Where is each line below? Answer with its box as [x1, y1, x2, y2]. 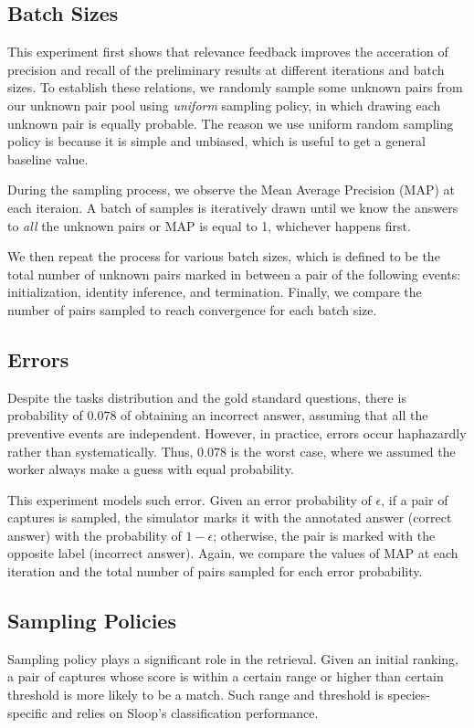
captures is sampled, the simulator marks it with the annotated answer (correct [7, 508, 452, 527]
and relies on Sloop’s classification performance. [51, 702, 319, 722]
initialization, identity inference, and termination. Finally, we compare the [7, 282, 422, 301]
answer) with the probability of [7, 525, 182, 544]
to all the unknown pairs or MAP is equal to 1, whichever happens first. [7, 216, 411, 235]
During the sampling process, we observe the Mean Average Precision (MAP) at [7, 180, 455, 199]
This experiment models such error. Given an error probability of [7, 490, 372, 509]
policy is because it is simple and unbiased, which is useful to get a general [7, 132, 426, 151]
